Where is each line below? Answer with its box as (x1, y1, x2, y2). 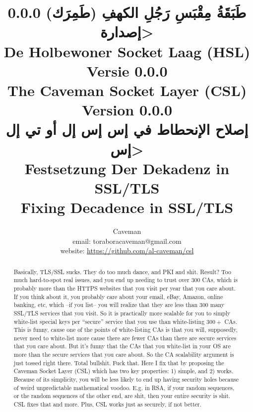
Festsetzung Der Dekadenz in (24, 158, 230, 178)
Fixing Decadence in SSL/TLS (20, 197, 234, 217)
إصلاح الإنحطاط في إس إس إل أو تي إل (5, 119, 249, 139)
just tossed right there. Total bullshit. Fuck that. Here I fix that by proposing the (13, 358, 224, 367)
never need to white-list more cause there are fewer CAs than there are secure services (13, 333, 237, 342)
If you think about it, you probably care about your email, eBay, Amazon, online (13, 292, 223, 301)
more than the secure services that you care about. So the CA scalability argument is (13, 350, 234, 359)
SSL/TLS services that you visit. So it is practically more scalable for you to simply (13, 309, 231, 317)
